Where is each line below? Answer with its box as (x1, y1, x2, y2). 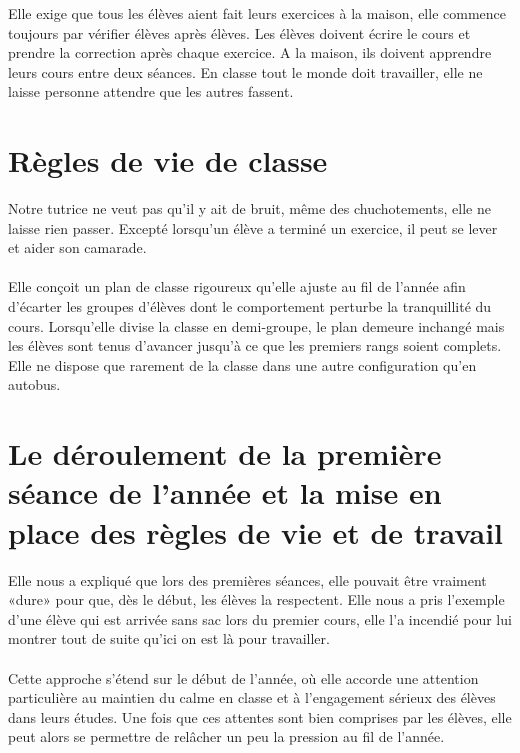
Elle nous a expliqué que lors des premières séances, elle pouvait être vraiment (8, 569, 487, 590)
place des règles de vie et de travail (8, 511, 504, 552)
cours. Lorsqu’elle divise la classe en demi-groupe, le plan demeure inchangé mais (8, 315, 505, 336)
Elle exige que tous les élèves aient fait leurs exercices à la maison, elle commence (8, 3, 506, 23)
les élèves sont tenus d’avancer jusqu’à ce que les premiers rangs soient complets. (8, 335, 502, 356)
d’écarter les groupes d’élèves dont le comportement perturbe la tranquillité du (8, 296, 492, 317)
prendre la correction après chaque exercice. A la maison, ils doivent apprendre (8, 42, 492, 63)
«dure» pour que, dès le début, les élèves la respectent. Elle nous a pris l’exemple (8, 589, 505, 610)
